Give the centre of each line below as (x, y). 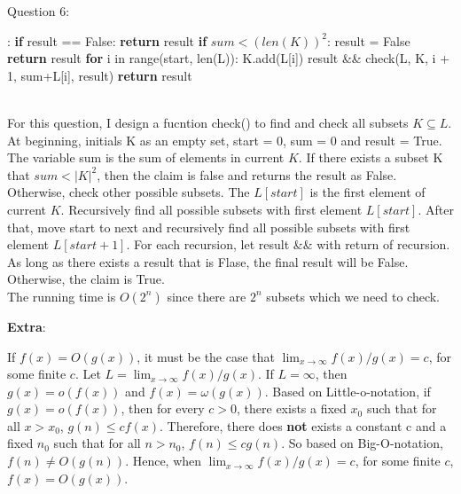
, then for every (163, 408)
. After (436, 209)
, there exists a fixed (292, 408)
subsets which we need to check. (353, 296)
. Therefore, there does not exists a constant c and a (303, 425)
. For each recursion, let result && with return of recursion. (288, 244)
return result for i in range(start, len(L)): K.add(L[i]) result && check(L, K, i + (229, 58)
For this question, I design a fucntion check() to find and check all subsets (208, 122)
